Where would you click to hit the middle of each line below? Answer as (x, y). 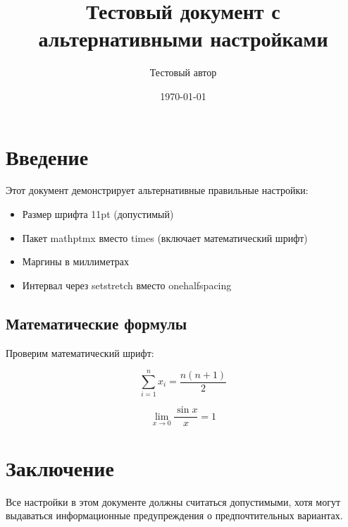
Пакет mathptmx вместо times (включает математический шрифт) (165, 237)
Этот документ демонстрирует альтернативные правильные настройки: (157, 190)
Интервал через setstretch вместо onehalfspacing (127, 285)
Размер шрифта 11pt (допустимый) (98, 214)
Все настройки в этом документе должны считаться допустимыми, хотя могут (173, 501)
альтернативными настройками (183, 38)
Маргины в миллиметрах (75, 261)
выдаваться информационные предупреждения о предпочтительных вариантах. (174, 515)
